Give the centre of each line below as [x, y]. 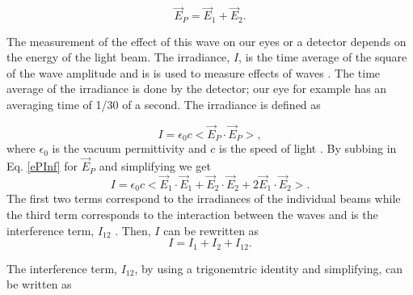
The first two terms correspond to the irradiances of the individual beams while [204, 198]
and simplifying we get [155, 166]
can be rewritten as [211, 230]
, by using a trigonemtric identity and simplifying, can [269, 268]
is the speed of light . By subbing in [308, 148]
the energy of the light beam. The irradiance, [118, 57]
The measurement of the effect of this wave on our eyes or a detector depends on [206, 41]
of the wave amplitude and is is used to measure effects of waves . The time [194, 72]
